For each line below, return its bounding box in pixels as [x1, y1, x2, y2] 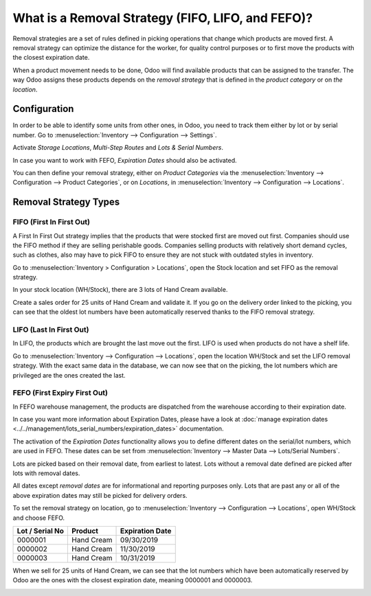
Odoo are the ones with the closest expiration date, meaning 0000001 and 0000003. [12, 576, 253, 584]
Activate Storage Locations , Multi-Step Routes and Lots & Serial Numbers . [12, 144, 223, 152]
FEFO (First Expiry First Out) [12, 388, 108, 398]
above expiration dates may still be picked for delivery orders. [12, 491, 188, 499]
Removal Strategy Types [12, 196, 120, 208]
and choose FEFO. [12, 514, 65, 522]
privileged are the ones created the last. [12, 371, 126, 379]
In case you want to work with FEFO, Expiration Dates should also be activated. [12, 156, 237, 164]
